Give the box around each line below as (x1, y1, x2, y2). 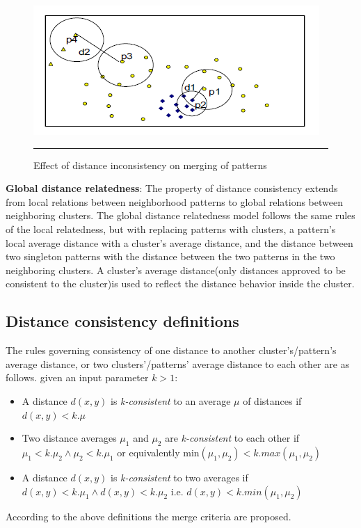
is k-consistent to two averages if (111, 470, 248, 484)
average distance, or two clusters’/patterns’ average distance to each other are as (6, 356, 350, 371)
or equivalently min (117, 445, 200, 459)
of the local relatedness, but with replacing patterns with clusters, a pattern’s (6, 221, 336, 236)
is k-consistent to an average (111, 393, 231, 408)
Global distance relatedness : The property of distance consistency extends (6, 181, 338, 195)
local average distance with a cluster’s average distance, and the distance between (6, 235, 353, 250)
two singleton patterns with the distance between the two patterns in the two (6, 249, 335, 264)
